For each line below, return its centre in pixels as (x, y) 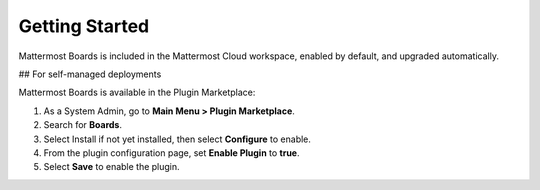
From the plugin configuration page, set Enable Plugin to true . (171, 152)
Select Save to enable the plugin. (111, 167)
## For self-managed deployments (90, 74)
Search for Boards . (82, 125)
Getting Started (84, 26)
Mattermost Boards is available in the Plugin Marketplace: (137, 92)
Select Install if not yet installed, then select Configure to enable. (177, 139)
